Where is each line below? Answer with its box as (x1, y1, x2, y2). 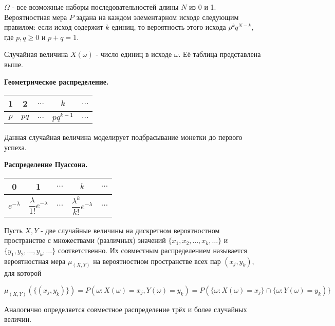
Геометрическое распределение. (4, 76, 109, 87)
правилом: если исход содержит (4, 22, 103, 32)
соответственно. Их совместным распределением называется (58, 244, 247, 255)
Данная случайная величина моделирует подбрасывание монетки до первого (4, 131, 243, 142)
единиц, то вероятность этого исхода (111, 22, 226, 32)
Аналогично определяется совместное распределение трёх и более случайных (4, 303, 247, 314)
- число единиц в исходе (96, 49, 172, 59)
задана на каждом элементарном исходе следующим (76, 11, 239, 22)
